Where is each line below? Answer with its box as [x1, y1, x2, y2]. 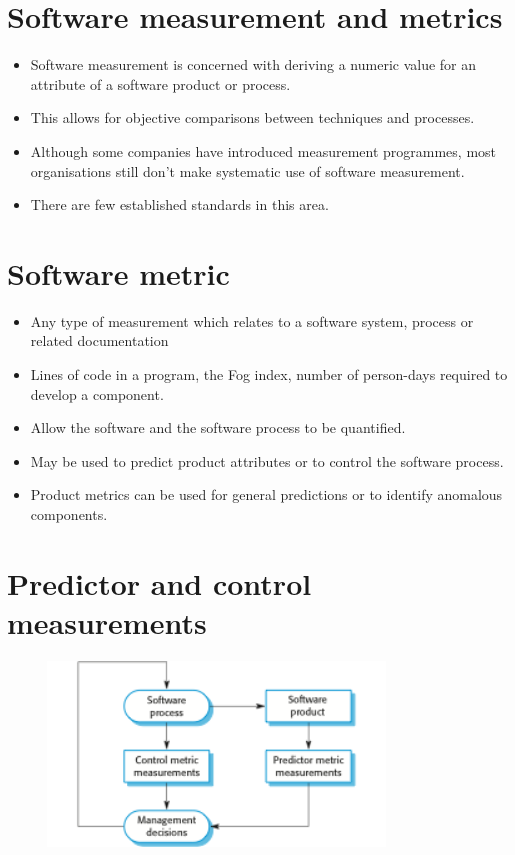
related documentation [30, 330, 169, 351]
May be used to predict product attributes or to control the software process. [30, 450, 504, 471]
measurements [7, 601, 207, 642]
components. [30, 503, 108, 524]
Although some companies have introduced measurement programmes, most [30, 140, 497, 161]
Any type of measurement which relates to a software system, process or [30, 310, 474, 331]
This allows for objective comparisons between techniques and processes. [30, 107, 475, 128]
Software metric [7, 252, 230, 293]
